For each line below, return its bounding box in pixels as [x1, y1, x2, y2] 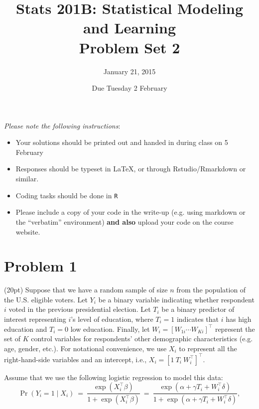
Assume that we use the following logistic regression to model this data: [4, 372, 223, 382]
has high [226, 314, 252, 324]
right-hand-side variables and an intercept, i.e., [4, 354, 147, 364]
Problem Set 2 [79, 37, 180, 57]
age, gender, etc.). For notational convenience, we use [4, 343, 167, 353]
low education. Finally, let [70, 323, 150, 334]
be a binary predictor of [161, 304, 235, 314]
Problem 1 [4, 256, 77, 276]
